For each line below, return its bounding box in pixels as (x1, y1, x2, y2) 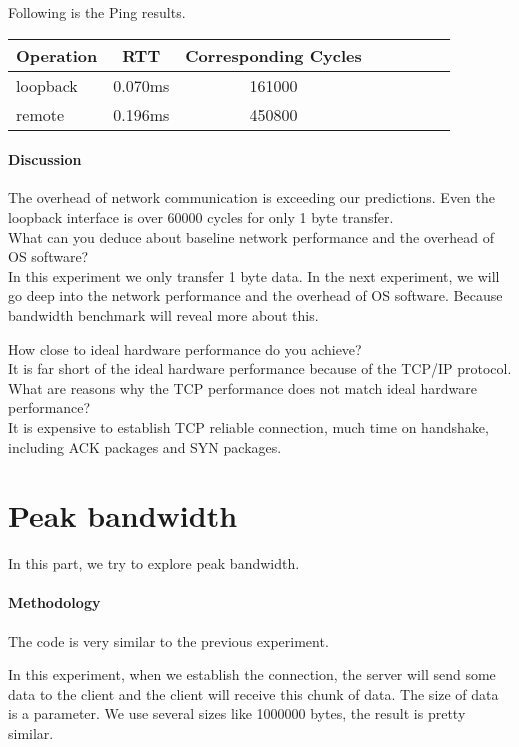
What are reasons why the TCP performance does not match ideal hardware (8, 377, 477, 398)
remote (16, 102, 65, 126)
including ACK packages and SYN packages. (8, 436, 282, 457)
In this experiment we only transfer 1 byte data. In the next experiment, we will (8, 265, 500, 286)
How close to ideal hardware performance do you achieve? (8, 338, 362, 359)
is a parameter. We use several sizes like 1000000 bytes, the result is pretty (8, 703, 466, 724)
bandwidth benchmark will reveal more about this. (8, 304, 319, 325)
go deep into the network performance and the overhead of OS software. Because (8, 285, 503, 306)
